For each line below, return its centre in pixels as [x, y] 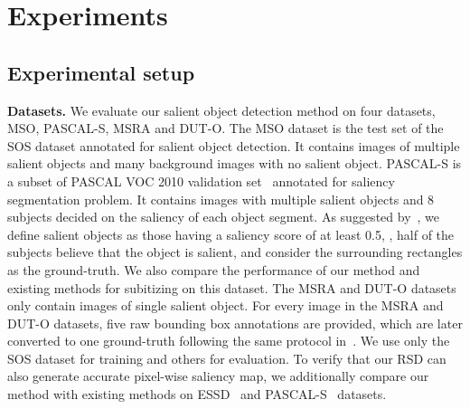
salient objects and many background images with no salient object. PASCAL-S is [235, 163]
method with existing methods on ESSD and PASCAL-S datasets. [197, 394]
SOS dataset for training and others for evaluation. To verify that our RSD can [227, 358]
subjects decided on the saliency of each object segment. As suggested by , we [224, 217]
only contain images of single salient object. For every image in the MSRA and [226, 305]
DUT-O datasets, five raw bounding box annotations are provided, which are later [235, 323]
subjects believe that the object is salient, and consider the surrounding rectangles [235, 252]
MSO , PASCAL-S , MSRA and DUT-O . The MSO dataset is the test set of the [226, 128]
